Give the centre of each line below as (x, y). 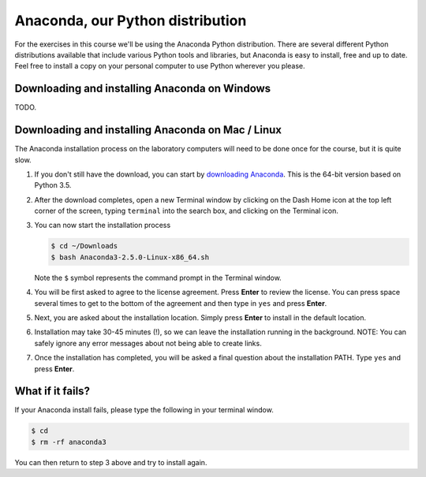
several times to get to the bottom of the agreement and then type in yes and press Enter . (181, 303)
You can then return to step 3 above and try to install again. (111, 462)
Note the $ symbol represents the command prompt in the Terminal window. (158, 278)
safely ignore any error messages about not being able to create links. (148, 343)
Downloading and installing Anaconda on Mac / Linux (148, 130)
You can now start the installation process (103, 225)
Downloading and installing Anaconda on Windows (143, 89)
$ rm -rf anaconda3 (69, 442)
